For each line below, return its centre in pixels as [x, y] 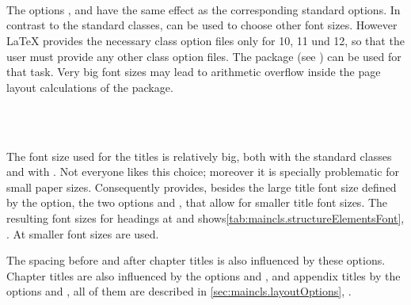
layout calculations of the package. [90, 87]
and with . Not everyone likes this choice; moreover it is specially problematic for [203, 172]
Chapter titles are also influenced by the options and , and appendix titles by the [204, 275]
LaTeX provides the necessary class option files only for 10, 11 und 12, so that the [205, 40]
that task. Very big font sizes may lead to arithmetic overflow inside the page [194, 72]
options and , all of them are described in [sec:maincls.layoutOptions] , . [179, 291]
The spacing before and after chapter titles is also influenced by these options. [196, 260]
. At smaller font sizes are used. [83, 233]
